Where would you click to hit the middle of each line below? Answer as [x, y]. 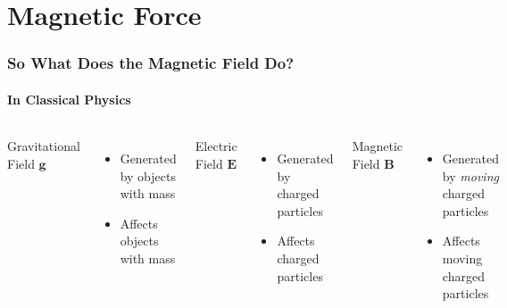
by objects [148, 175]
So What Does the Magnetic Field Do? [151, 63]
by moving [470, 175]
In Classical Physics [69, 99]
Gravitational [44, 146]
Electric [216, 146]
